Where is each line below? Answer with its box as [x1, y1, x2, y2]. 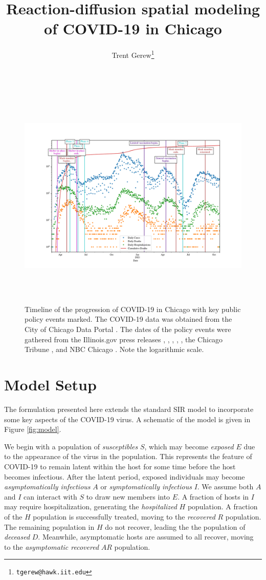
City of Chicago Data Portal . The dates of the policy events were [25, 324, 231, 335]
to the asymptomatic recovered [4, 541, 99, 552]
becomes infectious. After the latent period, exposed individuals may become [4, 471, 245, 482]
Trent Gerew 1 [112, 48, 154, 60]
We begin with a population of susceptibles [4, 441, 138, 451]
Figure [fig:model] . [4, 424, 61, 434]
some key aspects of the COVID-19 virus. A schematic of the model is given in [4, 413, 251, 424]
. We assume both [197, 481, 254, 492]
